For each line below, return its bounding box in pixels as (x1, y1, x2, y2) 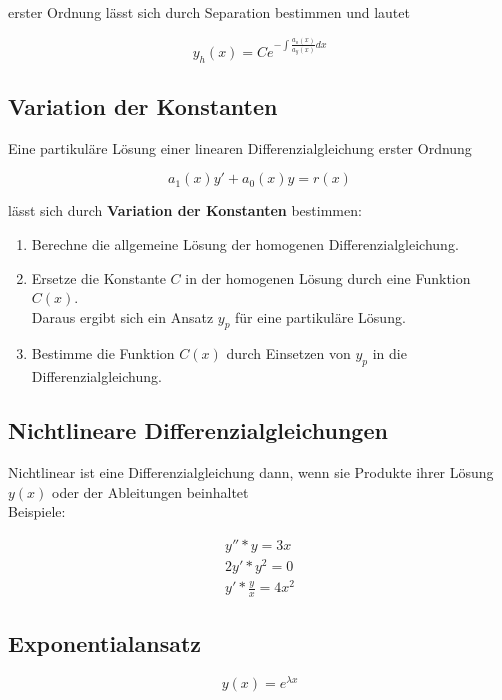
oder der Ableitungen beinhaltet (52, 481, 249, 502)
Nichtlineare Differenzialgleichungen (8, 415, 388, 446)
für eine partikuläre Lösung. (235, 306, 406, 327)
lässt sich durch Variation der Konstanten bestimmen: (8, 200, 362, 221)
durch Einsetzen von (226, 343, 351, 364)
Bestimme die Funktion (31, 343, 175, 364)
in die (372, 343, 407, 364)
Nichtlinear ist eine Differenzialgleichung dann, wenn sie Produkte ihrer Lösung (8, 462, 494, 483)
